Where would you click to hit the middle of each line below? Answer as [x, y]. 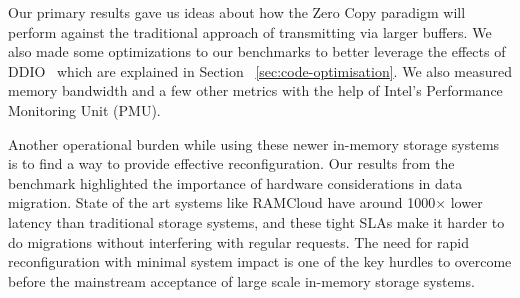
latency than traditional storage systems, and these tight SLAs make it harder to [256, 221]
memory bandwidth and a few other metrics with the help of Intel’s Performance [255, 90]
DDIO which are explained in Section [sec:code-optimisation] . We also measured [260, 70]
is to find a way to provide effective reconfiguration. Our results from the [231, 163]
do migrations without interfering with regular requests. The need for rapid [239, 241]
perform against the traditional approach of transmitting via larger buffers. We [250, 31]
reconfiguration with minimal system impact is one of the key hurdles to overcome [260, 261]
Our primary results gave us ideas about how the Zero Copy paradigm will [237, 12]
